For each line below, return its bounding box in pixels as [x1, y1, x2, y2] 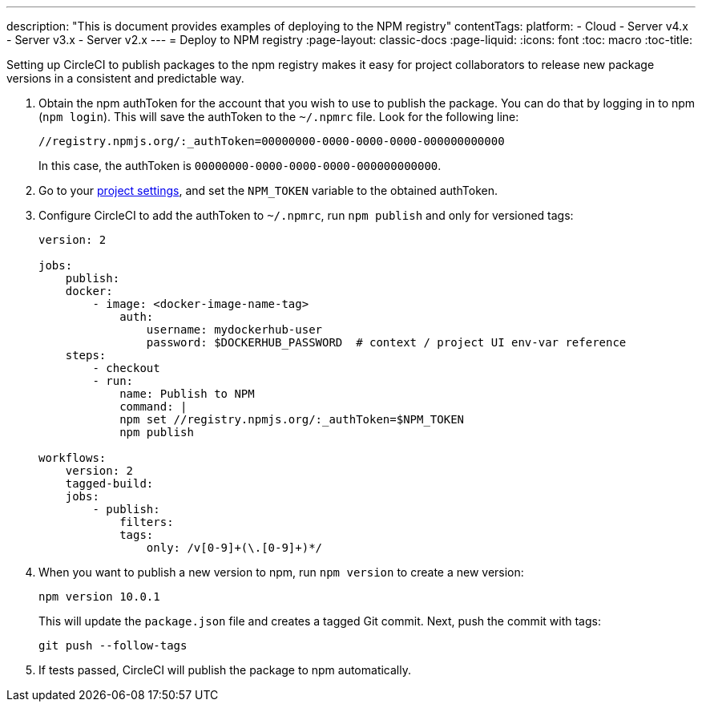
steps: [65, 349, 107, 362]
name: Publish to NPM [119, 387, 255, 400]
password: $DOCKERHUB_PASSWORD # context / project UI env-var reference [146, 336, 627, 349]
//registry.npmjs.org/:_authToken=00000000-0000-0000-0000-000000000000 [38, 135, 505, 148]
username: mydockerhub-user [146, 323, 323, 336]
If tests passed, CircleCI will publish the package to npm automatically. [38, 663, 411, 677]
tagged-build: [65, 477, 154, 490]
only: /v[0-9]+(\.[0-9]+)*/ [146, 541, 323, 554]
